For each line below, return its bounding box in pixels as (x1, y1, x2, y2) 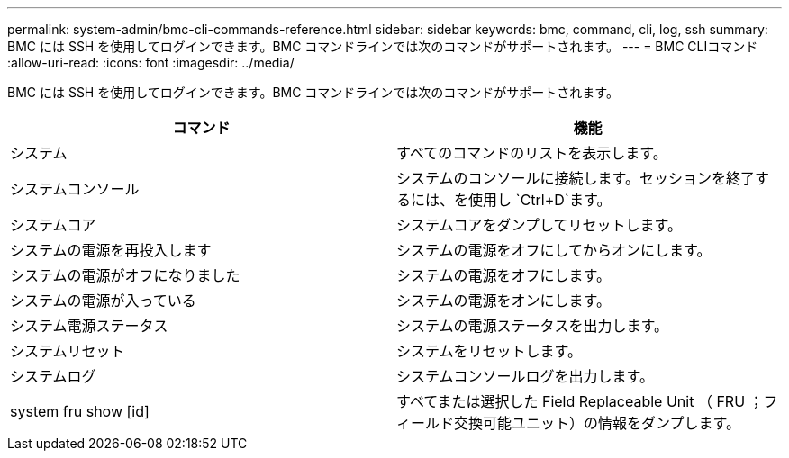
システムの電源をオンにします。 (396, 292, 611, 310)
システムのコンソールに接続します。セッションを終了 (396, 169, 755, 187)
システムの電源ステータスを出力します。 (396, 317, 668, 335)
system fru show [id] (10, 402, 150, 420)
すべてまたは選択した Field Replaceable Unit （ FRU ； (396, 392, 764, 410)
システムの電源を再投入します (10, 241, 212, 259)
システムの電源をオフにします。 (396, 266, 611, 284)
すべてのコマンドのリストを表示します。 (396, 144, 667, 162)
